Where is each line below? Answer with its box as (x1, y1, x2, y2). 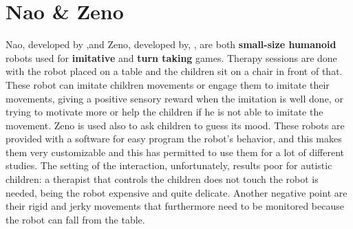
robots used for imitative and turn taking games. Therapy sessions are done (6, 50, 337, 65)
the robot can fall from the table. (6, 212, 145, 226)
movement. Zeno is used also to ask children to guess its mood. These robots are (6, 118, 345, 132)
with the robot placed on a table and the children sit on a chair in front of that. (6, 64, 343, 78)
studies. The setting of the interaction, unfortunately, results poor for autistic (6, 158, 332, 173)
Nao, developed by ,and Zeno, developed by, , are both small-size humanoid (6, 37, 336, 52)
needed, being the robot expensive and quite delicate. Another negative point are (6, 185, 347, 199)
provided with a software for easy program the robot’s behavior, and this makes (6, 131, 342, 146)
